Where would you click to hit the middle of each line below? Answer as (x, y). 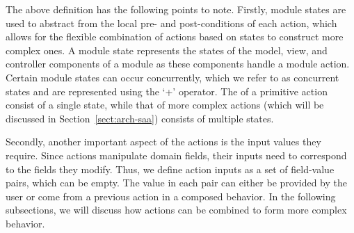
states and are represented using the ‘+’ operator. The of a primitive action (167, 91)
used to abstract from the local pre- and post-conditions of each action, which (171, 23)
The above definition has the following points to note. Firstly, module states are (176, 9)
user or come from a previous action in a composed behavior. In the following (171, 196)
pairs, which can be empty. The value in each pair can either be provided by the (177, 183)
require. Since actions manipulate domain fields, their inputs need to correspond (176, 155)
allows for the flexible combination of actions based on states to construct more (175, 37)
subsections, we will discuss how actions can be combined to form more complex (176, 210)
